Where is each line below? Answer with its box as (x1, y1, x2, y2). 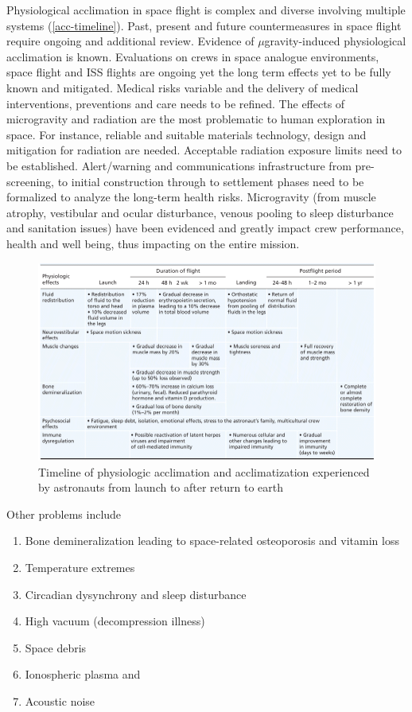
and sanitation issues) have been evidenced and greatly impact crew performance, (6, 220, 404, 236)
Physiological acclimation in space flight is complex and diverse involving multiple (6, 2, 406, 18)
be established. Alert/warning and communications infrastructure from (6, 157, 352, 173)
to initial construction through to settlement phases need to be (57, 173, 364, 189)
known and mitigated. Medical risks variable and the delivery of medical (6, 79, 359, 95)
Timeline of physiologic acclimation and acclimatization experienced (38, 463, 370, 480)
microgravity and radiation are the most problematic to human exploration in (6, 111, 386, 127)
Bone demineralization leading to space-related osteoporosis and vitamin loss (25, 532, 399, 549)
